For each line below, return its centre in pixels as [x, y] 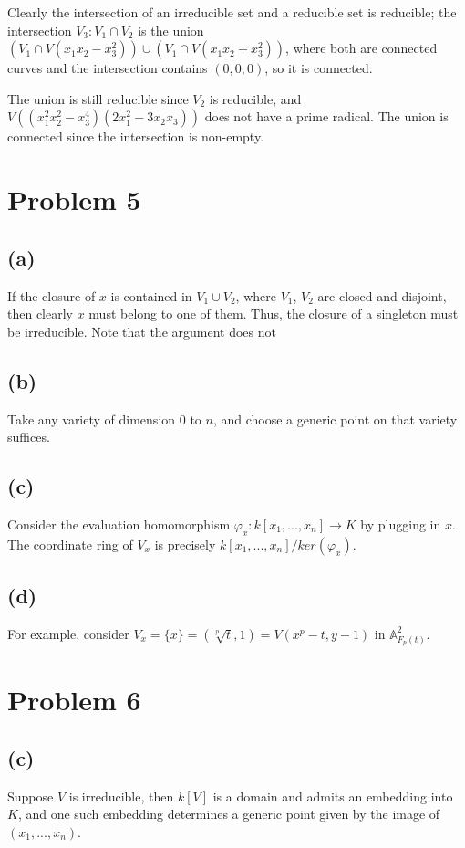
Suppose [31, 796]
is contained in [151, 295]
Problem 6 [74, 700]
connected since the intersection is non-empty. [136, 136]
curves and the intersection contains [108, 68]
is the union [171, 30]
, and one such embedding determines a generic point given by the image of [229, 814]
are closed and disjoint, [382, 295]
